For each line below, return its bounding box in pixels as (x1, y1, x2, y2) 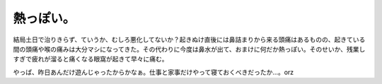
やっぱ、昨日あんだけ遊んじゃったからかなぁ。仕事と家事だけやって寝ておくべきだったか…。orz (13, 68, 294, 76)
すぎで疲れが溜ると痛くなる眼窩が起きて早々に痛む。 (13, 55, 168, 64)
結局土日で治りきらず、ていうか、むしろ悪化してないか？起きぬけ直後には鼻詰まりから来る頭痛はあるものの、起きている (13, 35, 366, 44)
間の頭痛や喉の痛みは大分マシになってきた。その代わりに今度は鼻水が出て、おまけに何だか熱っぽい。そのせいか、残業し (13, 44, 366, 53)
